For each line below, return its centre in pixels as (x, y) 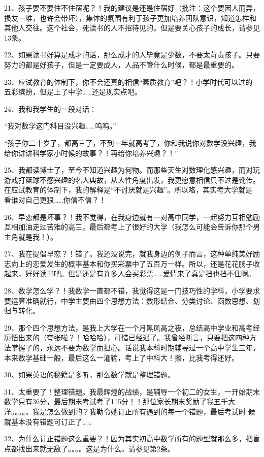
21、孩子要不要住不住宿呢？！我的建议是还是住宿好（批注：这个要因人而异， (132, 8)
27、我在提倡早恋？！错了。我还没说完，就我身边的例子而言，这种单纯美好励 (132, 254)
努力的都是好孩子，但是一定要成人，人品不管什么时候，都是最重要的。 (121, 64)
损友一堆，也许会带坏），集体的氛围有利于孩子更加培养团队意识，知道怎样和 (130, 18)
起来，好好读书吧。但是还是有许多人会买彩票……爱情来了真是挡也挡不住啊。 (130, 273)
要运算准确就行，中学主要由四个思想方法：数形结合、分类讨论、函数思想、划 (132, 300)
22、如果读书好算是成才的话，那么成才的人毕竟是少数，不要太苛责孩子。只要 (132, 55)
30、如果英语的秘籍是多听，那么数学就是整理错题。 (89, 374)
